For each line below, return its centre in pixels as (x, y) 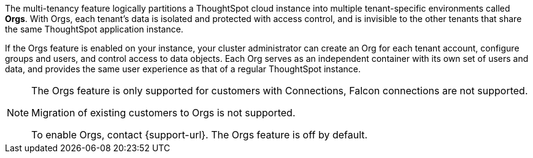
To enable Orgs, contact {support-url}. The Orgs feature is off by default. (200, 135)
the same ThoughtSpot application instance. (94, 29)
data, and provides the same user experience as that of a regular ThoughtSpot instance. (183, 69)
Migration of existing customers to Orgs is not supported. (163, 113)
